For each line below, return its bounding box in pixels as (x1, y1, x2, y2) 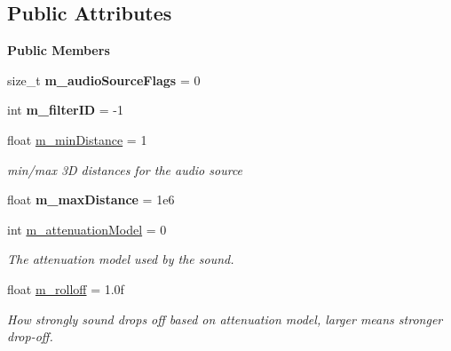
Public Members (7, 41, 110, 60)
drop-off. (7, 327, 53, 346)
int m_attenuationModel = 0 (7, 219, 167, 238)
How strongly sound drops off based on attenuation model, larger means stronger (7, 309, 443, 328)
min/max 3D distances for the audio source (7, 160, 243, 179)
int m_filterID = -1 (7, 100, 124, 119)
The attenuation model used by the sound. (7, 250, 234, 268)
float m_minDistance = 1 (7, 130, 147, 148)
